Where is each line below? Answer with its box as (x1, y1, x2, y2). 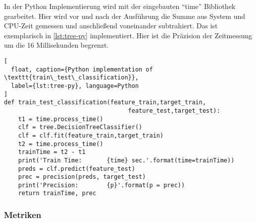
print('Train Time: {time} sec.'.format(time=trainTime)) (18, 156, 235, 164)
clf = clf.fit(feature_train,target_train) (18, 132, 164, 139)
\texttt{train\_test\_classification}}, (4, 74, 139, 81)
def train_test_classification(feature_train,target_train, (4, 99, 206, 106)
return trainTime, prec (18, 190, 97, 197)
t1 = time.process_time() (18, 115, 103, 123)
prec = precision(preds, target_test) (18, 173, 146, 181)
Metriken (4, 209, 42, 221)
